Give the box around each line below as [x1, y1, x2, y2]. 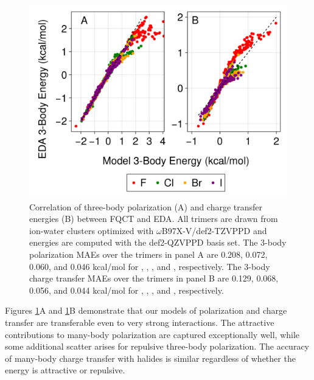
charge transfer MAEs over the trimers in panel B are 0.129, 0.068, [29, 272, 279, 285]
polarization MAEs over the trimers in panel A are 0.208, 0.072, [29, 247, 268, 260]
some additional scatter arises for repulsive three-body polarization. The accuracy [5, 340, 309, 353]
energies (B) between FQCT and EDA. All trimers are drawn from [29, 212, 278, 225]
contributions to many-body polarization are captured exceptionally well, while [5, 328, 300, 340]
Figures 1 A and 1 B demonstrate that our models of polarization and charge [5, 304, 287, 317]
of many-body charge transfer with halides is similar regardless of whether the [5, 351, 296, 364]
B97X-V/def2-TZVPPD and [161, 224, 267, 237]
